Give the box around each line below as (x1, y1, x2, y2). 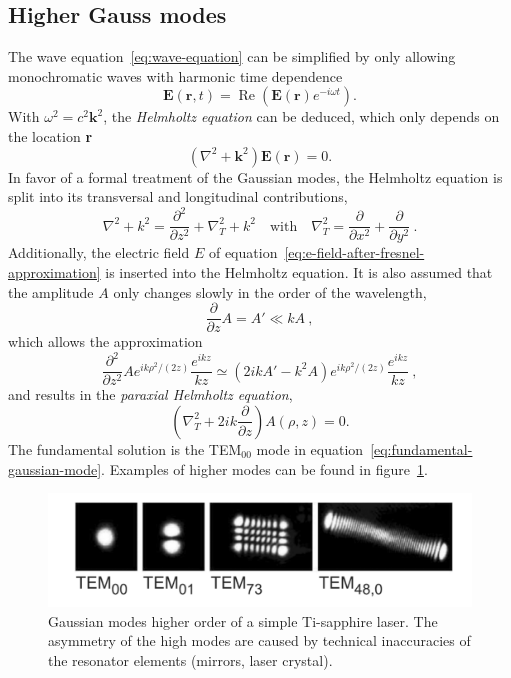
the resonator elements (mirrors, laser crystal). (48, 649, 333, 670)
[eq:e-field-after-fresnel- (284, 242, 425, 263)
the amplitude (8, 281, 94, 302)
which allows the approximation (8, 331, 203, 352)
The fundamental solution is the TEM (8, 438, 242, 459)
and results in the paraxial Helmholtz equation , (8, 384, 293, 405)
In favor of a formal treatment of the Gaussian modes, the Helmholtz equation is (8, 166, 503, 187)
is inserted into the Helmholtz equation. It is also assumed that (105, 261, 493, 282)
